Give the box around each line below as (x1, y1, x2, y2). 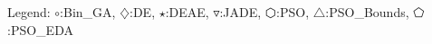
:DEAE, (165, 3, 209, 21)
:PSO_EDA (7, 20, 73, 39)
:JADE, (219, 3, 262, 21)
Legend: (7, 3, 51, 21)
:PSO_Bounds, (325, 3, 409, 21)
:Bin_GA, (60, 3, 116, 21)
